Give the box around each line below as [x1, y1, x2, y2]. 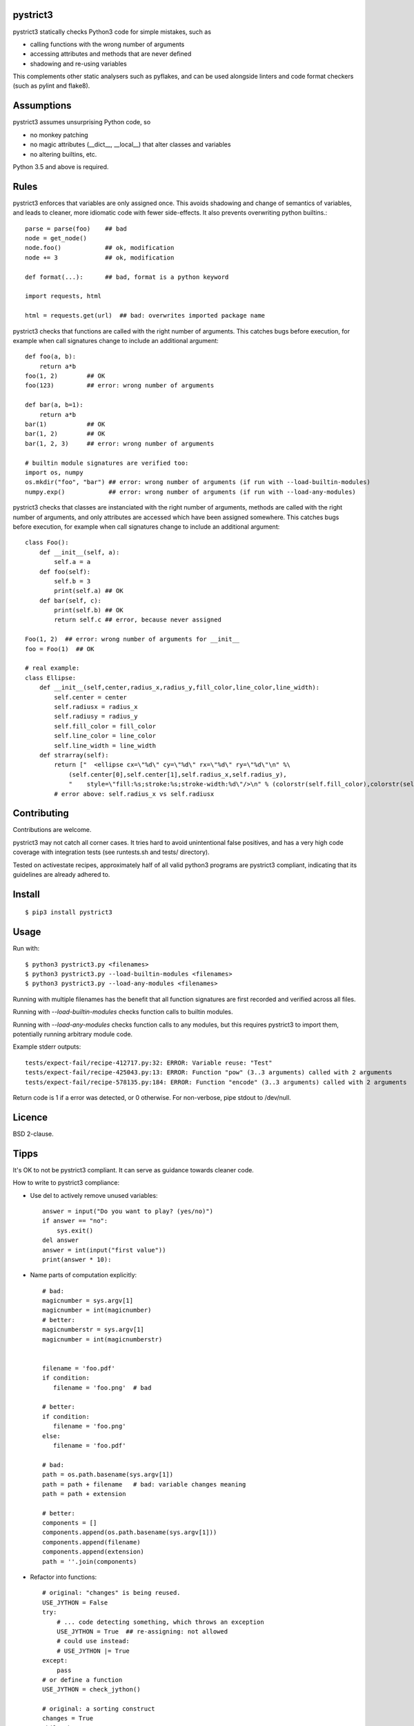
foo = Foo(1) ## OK [25, 645, 95, 652]
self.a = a [54, 558, 91, 566]
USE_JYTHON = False [42, 1598, 108, 1607]
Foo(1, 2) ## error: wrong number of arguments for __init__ [25, 635, 240, 643]
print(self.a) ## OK [54, 587, 124, 595]
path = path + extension [42, 1490, 126, 1497]
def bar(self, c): [39, 597, 102, 604]
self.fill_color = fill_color [54, 722, 157, 730]
